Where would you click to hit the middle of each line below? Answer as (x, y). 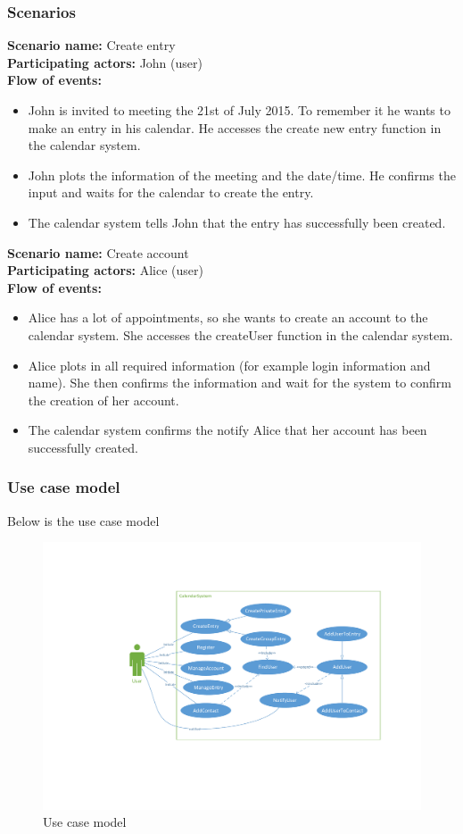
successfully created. (83, 447)
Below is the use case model (83, 520)
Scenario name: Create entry (91, 45)
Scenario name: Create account (98, 252)
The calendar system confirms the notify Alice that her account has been (227, 430)
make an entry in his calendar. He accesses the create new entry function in (235, 127)
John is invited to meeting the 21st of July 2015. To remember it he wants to (239, 110)
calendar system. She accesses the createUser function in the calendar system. (240, 334)
